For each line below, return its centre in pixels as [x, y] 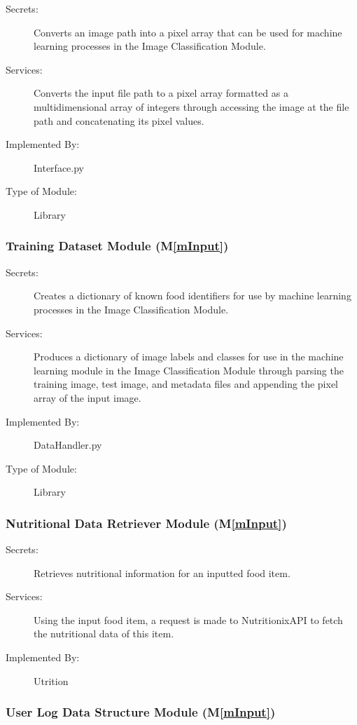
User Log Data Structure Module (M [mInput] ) [141, 712]
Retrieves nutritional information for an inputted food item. [162, 572]
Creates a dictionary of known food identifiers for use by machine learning [192, 296]
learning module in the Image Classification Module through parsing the [189, 370]
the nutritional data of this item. [104, 633]
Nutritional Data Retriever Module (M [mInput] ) [146, 523]
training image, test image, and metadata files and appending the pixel [186, 384]
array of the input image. [87, 397]
